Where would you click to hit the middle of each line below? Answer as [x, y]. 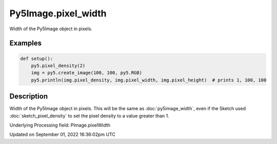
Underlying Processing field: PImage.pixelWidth [60, 125]
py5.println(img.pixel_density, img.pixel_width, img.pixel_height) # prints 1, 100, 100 [149, 80]
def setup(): [37, 58]
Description [29, 97]
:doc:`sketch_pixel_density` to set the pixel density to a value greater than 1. [89, 116]
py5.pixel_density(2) [58, 66]
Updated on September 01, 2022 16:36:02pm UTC [62, 135]
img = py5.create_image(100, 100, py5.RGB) [86, 73]
